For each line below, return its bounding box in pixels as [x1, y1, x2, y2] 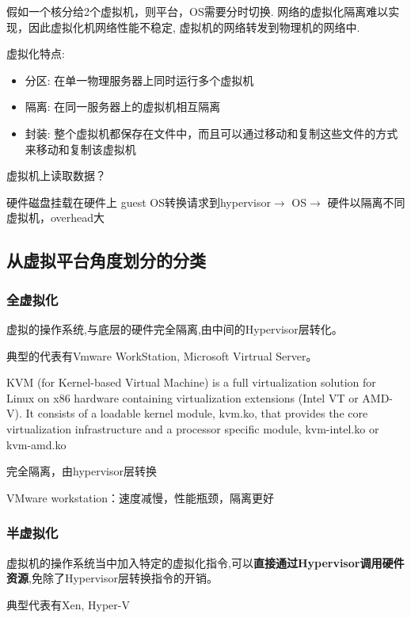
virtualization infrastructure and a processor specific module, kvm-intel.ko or [6, 420, 379, 437]
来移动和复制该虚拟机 [25, 140, 136, 157]
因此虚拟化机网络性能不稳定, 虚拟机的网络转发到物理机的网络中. [28, 18, 360, 35]
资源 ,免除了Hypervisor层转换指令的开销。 [6, 570, 218, 586]
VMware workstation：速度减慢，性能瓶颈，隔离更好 [6, 489, 275, 505]
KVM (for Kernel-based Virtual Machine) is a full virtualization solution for [6, 374, 376, 391]
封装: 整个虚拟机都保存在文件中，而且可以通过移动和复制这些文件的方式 [25, 124, 398, 141]
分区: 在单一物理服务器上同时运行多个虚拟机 [25, 71, 254, 88]
